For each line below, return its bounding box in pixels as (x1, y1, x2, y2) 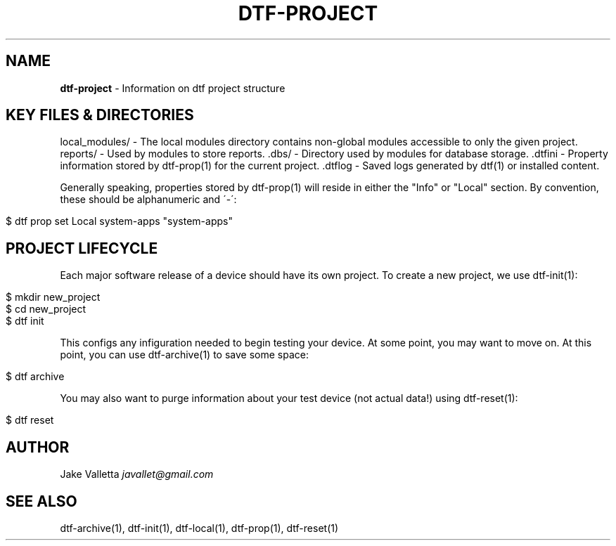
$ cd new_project (6, 303, 86, 316)
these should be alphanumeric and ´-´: (60, 193, 237, 206)
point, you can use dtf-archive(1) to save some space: (60, 349, 309, 361)
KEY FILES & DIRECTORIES (6, 106, 194, 124)
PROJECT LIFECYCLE (6, 239, 158, 257)
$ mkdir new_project (6, 291, 101, 304)
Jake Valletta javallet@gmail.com (60, 468, 214, 481)
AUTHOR (6, 438, 70, 456)
